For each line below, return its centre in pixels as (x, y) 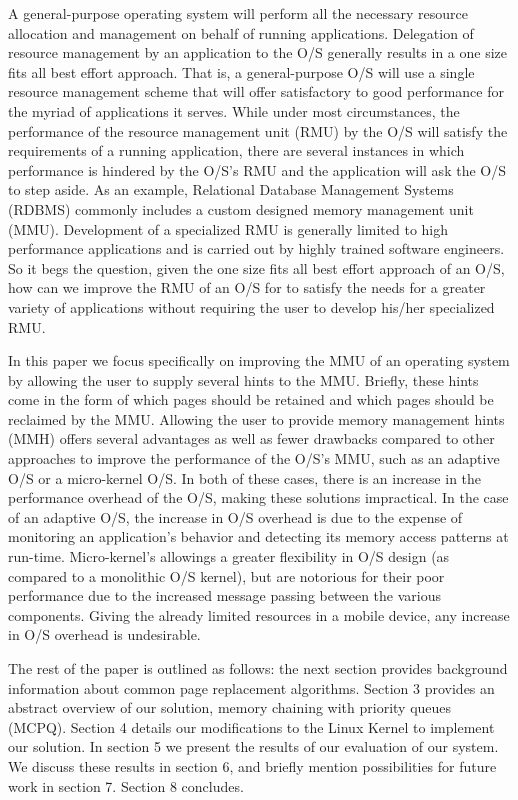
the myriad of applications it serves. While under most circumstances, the (234, 110)
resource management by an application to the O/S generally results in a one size (257, 52)
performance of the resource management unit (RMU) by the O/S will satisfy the (258, 130)
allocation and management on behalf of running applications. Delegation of (241, 32)
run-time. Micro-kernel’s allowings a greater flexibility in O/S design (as (229, 556)
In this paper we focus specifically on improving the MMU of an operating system (259, 360)
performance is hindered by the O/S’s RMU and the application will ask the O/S (257, 169)
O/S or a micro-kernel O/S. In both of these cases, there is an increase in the (245, 477)
